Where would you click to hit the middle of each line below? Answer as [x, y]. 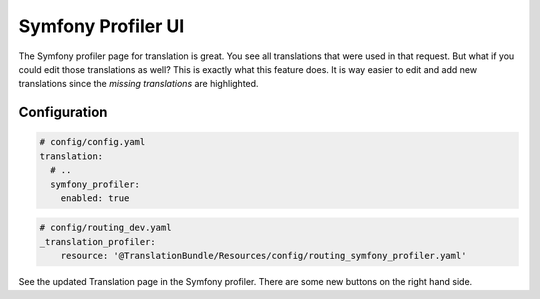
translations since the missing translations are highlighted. [138, 84]
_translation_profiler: [98, 241]
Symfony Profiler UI [101, 26]
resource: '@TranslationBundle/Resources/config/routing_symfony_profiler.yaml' [263, 256]
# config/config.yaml [92, 142]
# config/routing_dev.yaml [105, 228]
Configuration [63, 112]
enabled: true [95, 198]
